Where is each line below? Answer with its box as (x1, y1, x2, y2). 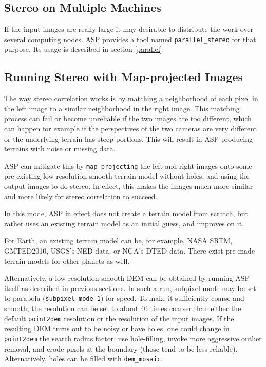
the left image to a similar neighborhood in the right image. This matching (4, 103, 240, 113)
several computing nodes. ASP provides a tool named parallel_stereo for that (4, 33, 256, 44)
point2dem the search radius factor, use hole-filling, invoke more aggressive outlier (4, 333, 262, 343)
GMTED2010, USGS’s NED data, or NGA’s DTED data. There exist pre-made (4, 245, 255, 256)
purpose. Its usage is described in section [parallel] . (4, 44, 164, 54)
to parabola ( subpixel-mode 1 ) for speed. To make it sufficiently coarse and (4, 293, 244, 303)
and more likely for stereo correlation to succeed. (4, 190, 158, 201)
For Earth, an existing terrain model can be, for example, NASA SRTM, (4, 235, 233, 246)
